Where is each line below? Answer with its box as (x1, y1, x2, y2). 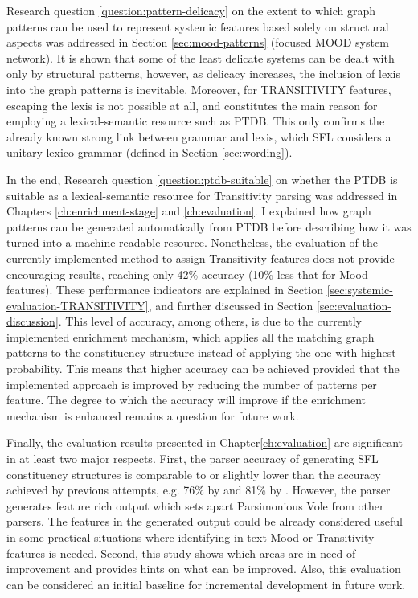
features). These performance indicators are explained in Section (6, 281, 323, 298)
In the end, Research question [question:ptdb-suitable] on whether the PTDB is (6, 170, 398, 187)
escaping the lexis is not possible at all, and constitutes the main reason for (6, 96, 378, 113)
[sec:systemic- (326, 281, 393, 298)
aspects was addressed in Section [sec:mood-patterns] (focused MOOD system (6, 34, 389, 51)
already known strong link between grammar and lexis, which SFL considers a (6, 128, 391, 145)
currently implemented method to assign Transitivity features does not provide (6, 249, 395, 266)
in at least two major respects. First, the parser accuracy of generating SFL (6, 450, 379, 467)
